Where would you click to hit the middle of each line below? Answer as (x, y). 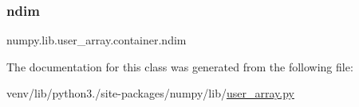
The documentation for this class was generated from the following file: (180, 66)
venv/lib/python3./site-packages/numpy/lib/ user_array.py (150, 93)
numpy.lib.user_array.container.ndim (97, 40)
